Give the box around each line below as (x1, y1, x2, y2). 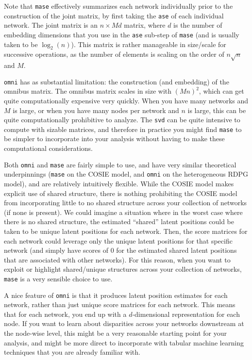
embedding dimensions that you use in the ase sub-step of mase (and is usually (4, 29, 239, 39)
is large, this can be (187, 105, 246, 115)
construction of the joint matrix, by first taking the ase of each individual (4, 10, 224, 20)
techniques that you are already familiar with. (4, 347, 140, 357)
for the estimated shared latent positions (116, 245, 237, 255)
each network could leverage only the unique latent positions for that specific (4, 235, 233, 245)
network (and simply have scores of (4, 245, 108, 255)
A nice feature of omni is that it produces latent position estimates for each (4, 290, 228, 300)
